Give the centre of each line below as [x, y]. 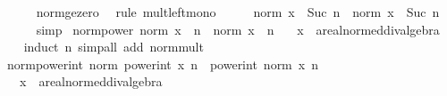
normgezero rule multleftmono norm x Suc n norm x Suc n [238, 12]
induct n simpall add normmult [114, 47]
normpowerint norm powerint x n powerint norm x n [162, 64]
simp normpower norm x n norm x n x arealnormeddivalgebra [238, 29]
